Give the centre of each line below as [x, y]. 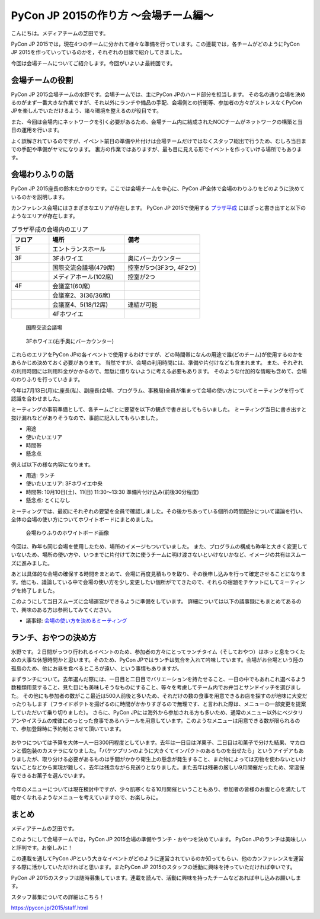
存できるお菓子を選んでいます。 [49, 776]
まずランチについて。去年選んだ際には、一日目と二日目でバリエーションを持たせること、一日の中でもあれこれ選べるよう [159, 679]
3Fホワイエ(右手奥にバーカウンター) [70, 341]
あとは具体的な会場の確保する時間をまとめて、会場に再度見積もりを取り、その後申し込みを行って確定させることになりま [159, 574]
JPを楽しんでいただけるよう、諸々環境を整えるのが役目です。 [87, 111]
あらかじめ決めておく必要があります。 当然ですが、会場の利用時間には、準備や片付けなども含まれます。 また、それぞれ [157, 363]
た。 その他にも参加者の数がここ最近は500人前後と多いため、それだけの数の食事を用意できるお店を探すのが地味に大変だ [159, 695]
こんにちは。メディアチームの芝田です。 [60, 33]
